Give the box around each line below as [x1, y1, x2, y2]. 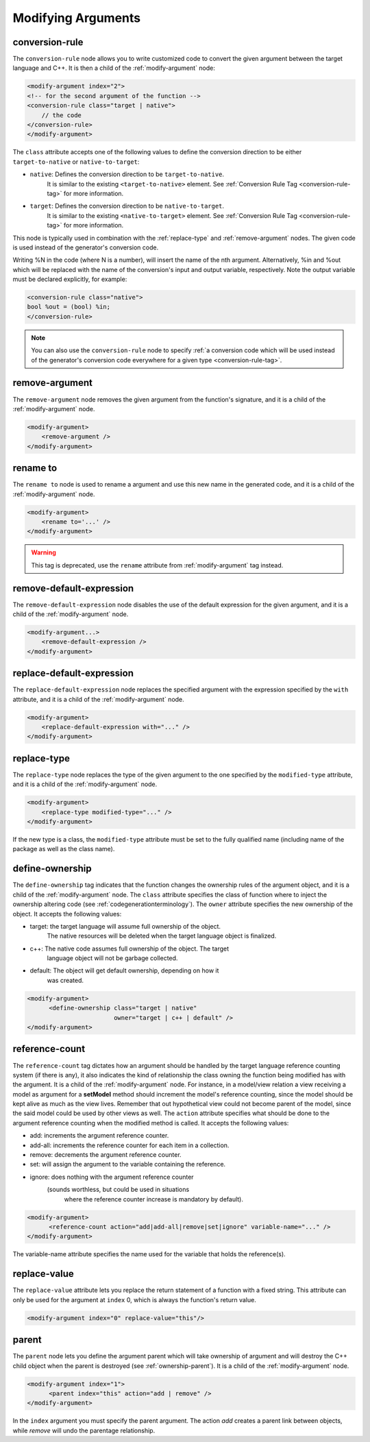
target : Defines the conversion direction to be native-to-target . [29, 202, 225, 210]
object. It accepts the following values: [12, 909, 122, 918]
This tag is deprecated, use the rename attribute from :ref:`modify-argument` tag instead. [31, 561, 284, 569]
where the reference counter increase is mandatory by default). [64, 1195, 243, 1203]
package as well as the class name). [12, 845, 115, 853]
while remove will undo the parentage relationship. [12, 1426, 156, 1434]
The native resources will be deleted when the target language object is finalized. [47, 932, 277, 940]
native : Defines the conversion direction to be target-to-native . [29, 170, 225, 178]
